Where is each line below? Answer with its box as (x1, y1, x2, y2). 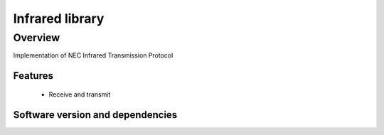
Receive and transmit (48, 90, 111, 99)
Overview (13, 31, 60, 44)
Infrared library (13, 11, 105, 26)
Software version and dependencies (13, 109, 178, 121)
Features (13, 70, 53, 82)
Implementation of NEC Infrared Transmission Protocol (13, 51, 174, 60)
